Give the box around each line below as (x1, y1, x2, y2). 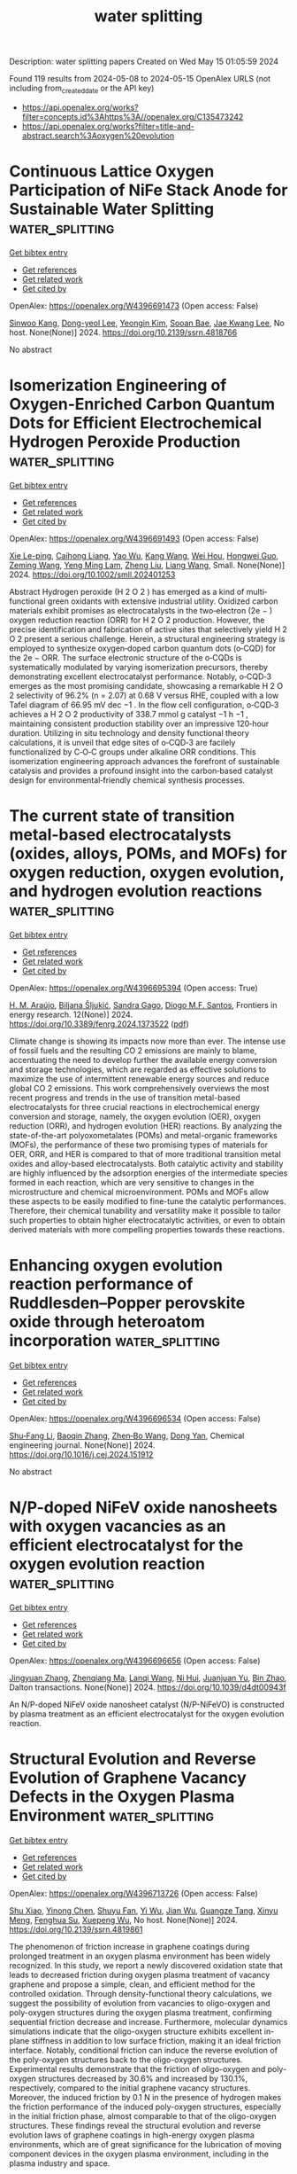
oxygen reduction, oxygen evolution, (9, 863, 285, 883)
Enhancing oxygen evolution (9, 1255, 224, 1275)
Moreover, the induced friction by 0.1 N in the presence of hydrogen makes (9, 2092, 282, 2102)
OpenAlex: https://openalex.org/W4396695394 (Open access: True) (9, 982, 258, 993)
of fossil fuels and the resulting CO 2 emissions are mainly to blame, (9, 1044, 257, 1056)
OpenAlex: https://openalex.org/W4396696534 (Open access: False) (9, 1412, 261, 1424)
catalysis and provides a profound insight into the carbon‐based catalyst (9, 765, 274, 776)
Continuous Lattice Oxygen (9, 161, 215, 182)
